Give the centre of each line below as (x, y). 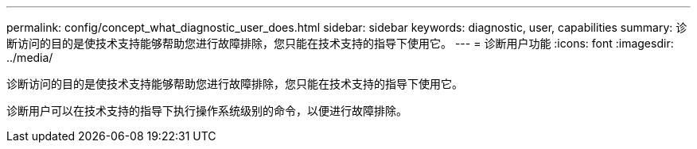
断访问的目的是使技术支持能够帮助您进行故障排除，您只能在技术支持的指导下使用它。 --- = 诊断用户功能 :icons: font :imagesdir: (340, 43)
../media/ (30, 57)
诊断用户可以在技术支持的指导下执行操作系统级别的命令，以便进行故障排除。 (207, 111)
